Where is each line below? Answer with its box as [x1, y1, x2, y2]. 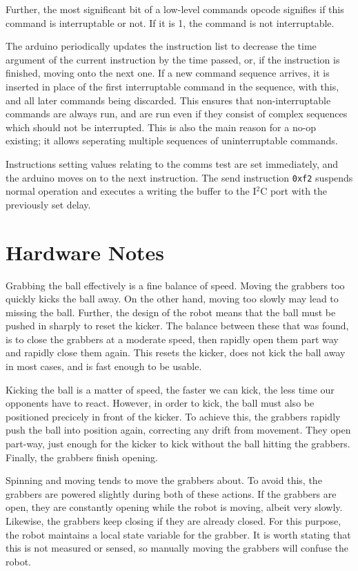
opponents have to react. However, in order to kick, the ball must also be [6, 396, 315, 410]
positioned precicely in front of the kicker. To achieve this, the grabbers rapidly [6, 409, 341, 423]
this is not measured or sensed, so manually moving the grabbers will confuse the [6, 541, 348, 555]
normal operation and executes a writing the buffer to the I [6, 184, 257, 198]
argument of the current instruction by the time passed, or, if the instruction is [6, 52, 340, 66]
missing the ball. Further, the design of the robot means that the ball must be [6, 304, 336, 319]
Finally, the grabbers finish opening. [6, 449, 158, 464]
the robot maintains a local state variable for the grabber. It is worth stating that [6, 527, 351, 541]
